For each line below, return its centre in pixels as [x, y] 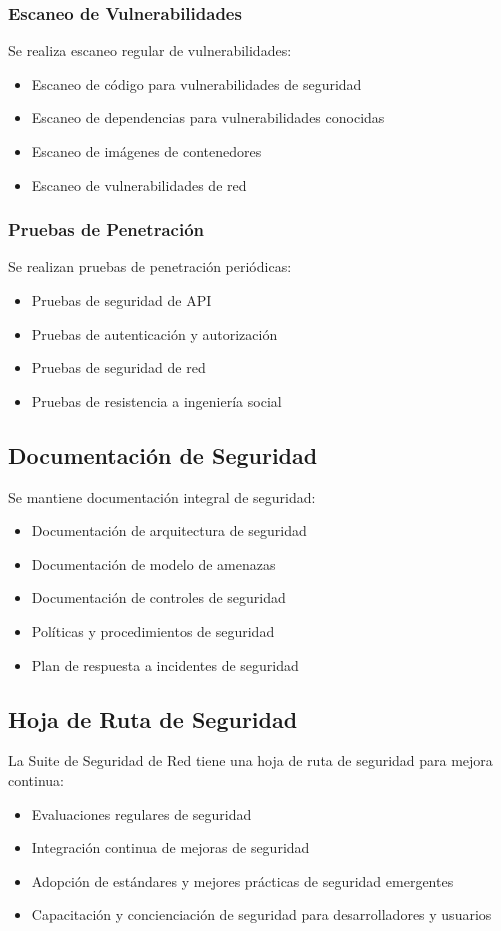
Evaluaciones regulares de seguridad [141, 813]
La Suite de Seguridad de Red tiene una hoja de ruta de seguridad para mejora [250, 760]
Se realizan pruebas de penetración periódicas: [150, 266]
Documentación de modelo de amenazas [153, 563]
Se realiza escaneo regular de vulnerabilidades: [150, 50]
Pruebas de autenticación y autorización [154, 333]
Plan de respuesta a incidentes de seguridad [165, 664]
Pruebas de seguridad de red [118, 367]
